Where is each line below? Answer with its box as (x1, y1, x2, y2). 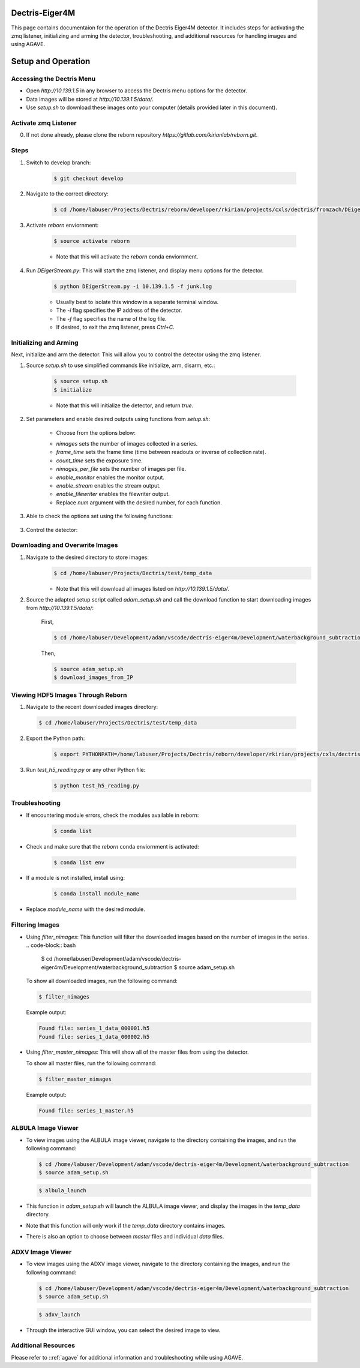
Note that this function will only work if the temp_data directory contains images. (26, 1222, 226, 1229)
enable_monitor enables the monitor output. (56, 474, 165, 481)
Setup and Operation (11, 56, 91, 67)
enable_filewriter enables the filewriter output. (56, 491, 170, 498)
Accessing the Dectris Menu (11, 75, 96, 83)
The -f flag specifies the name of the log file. (56, 315, 167, 322)
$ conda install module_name (53, 891, 140, 897)
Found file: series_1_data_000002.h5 (38, 1033, 150, 1040)
